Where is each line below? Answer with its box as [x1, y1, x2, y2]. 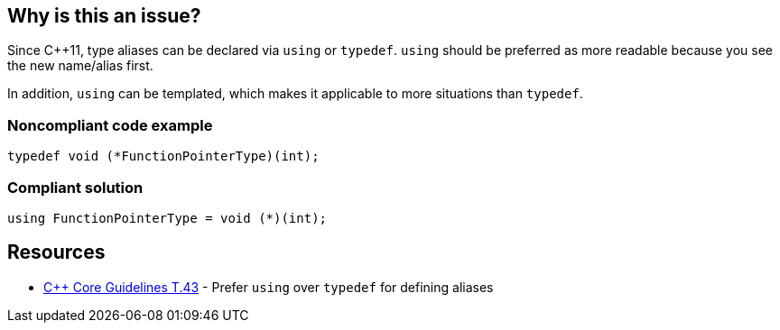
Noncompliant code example [7, 115, 213, 134]
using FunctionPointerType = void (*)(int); [7, 210, 328, 225]
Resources [7, 241, 106, 264]
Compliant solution [7, 178, 144, 197]
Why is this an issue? [7, 5, 201, 27]
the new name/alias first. [7, 58, 153, 74]
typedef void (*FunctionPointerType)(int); [7, 149, 320, 164]
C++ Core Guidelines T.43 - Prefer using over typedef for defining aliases [43, 279, 494, 295]
